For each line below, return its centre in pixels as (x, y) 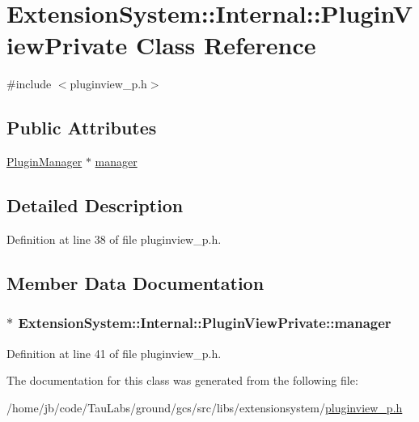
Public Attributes (82, 128)
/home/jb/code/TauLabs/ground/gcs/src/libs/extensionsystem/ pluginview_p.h (205, 407)
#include (29, 84)
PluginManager (44, 162)
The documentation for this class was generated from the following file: (182, 380)
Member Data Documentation (135, 282)
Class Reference (226, 45)
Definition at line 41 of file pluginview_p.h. (114, 353)
